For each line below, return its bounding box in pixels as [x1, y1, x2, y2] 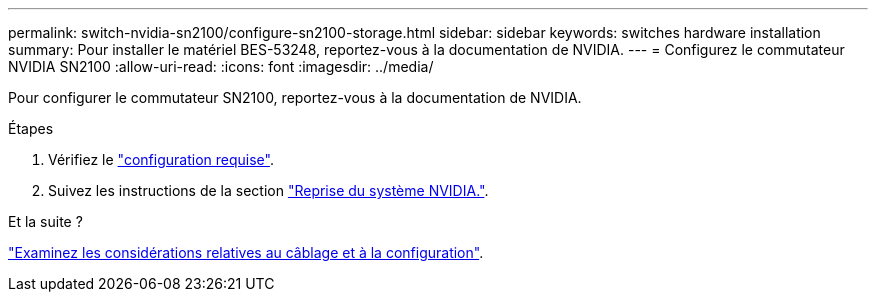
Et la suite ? [8, 213, 83, 230]
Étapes [8, 120, 54, 137]
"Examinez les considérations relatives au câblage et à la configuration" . [8, 244, 484, 261]
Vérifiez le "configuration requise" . [48, 151, 274, 168]
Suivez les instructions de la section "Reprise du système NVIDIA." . [48, 182, 489, 199]
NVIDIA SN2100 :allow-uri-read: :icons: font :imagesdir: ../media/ [8, 58, 434, 75]
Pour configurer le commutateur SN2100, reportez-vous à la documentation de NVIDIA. [8, 89, 582, 106]
